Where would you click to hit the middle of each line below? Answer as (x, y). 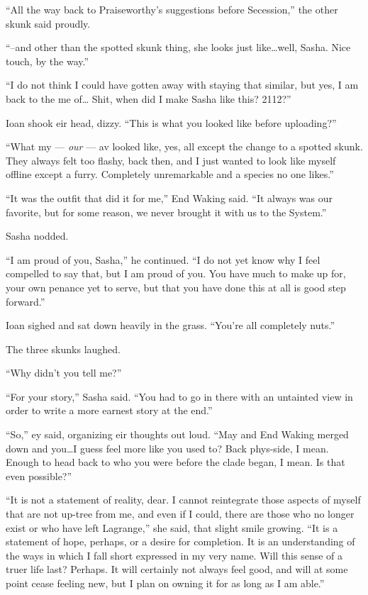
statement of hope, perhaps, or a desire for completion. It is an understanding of (180, 541)
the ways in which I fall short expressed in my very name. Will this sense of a (174, 555)
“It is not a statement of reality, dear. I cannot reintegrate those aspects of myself (183, 500)
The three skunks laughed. (63, 349)
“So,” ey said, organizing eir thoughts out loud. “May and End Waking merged (177, 434)
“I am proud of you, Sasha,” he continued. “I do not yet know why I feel (163, 259)
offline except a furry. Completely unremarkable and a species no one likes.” (170, 174)
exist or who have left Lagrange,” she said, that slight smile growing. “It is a (172, 527)
